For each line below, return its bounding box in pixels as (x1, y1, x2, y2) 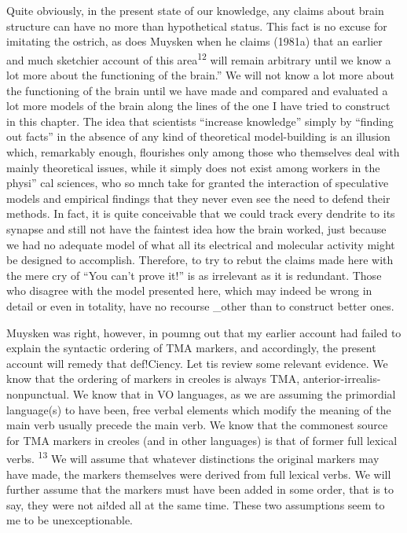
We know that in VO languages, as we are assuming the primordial (72, 385, 396, 402)
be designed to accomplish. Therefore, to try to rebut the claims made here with (6, 252, 394, 268)
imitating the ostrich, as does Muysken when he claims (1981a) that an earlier (6, 33, 383, 50)
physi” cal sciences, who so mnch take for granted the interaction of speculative (6, 175, 389, 191)
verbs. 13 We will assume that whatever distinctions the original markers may (6, 448, 379, 466)
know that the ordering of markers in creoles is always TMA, (6, 370, 300, 387)
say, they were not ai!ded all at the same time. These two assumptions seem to (6, 496, 385, 513)
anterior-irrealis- (302, 370, 381, 387)
